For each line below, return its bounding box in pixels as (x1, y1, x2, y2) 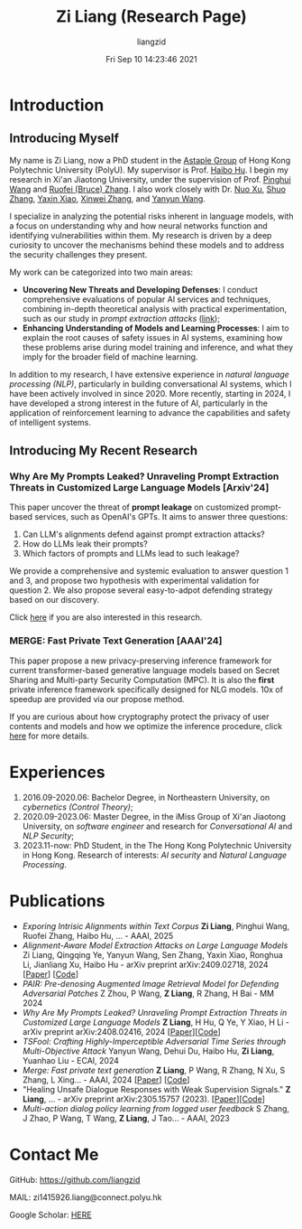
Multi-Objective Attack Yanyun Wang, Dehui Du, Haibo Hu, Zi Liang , (22, 1046, 275, 1056)
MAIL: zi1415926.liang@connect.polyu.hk (9, 1191, 162, 1203)
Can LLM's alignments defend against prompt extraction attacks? (22, 529, 265, 539)
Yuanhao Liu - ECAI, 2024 (22, 1055, 120, 1065)
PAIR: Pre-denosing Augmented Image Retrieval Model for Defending (22, 978, 279, 989)
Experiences (9, 762, 105, 783)
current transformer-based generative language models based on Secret (9, 664, 280, 675)
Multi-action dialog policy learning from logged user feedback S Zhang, (22, 1102, 290, 1113)
